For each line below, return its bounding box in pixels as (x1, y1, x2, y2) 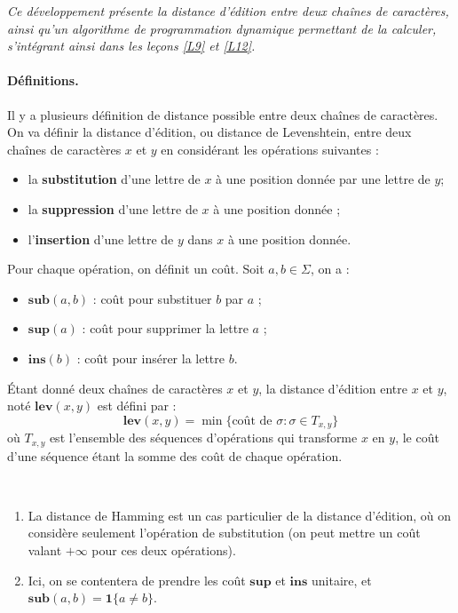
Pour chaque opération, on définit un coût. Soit (7, 259, 265, 278)
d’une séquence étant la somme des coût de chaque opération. (7, 446, 343, 465)
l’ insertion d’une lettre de (28, 229, 174, 248)
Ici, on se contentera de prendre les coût (28, 570, 246, 589)
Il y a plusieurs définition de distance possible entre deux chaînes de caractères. (7, 105, 438, 123)
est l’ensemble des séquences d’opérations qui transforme (49, 428, 358, 447)
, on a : (311, 259, 350, 278)
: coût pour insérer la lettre (76, 348, 225, 367)
